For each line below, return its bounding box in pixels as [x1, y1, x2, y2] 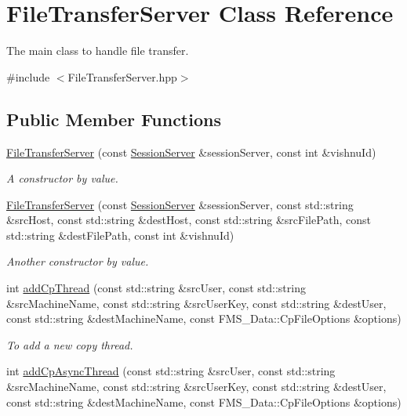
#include [6, 68, 50, 85]
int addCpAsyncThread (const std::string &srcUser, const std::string [6, 363, 336, 379]
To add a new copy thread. [6, 336, 133, 353]
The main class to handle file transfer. [6, 42, 189, 59]
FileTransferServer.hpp [67, 68, 177, 85]
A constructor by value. [6, 170, 118, 186]
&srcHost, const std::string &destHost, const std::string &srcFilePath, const [6, 212, 372, 228]
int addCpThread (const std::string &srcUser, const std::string [6, 280, 306, 296]
